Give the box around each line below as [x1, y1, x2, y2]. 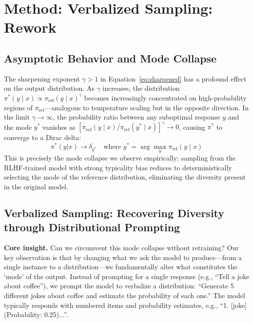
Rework [4, 17, 57, 37]
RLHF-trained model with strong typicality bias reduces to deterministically [4, 162, 232, 172]
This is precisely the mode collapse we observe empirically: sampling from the [4, 153, 236, 163]
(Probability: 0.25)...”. [4, 309, 68, 320]
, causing [179, 121, 205, 132]
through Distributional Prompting [4, 220, 180, 235]
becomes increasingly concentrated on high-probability [84, 92, 247, 102]
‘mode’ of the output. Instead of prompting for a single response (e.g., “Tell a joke [4, 271, 250, 281]
